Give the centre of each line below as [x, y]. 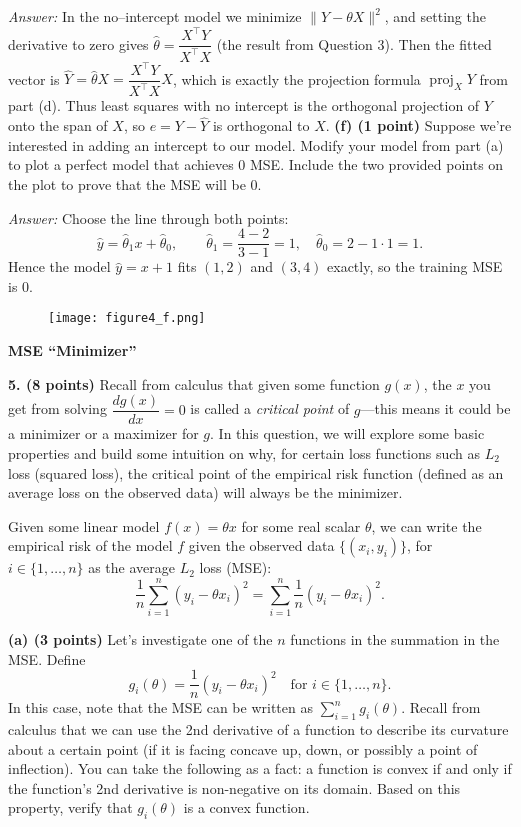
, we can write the [426, 525]
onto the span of [58, 125]
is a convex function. [246, 807]
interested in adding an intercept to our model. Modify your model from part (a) [256, 144]
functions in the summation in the [395, 639]
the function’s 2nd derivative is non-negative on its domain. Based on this [234, 787]
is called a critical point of [270, 408]
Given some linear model [84, 525]
